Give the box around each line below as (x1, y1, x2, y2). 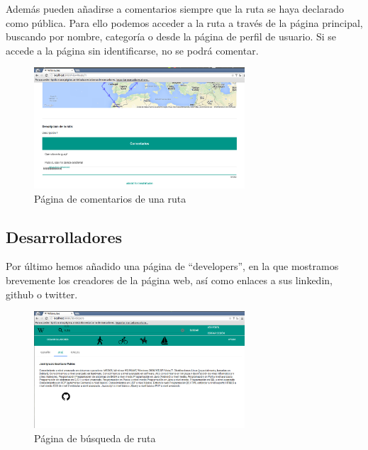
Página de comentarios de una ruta (34, 191, 186, 206)
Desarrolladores (6, 225, 123, 247)
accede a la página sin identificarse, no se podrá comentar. (6, 43, 259, 57)
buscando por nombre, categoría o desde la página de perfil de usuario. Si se (6, 29, 337, 44)
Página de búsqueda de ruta (34, 431, 156, 446)
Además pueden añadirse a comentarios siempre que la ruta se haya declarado (6, 1, 344, 16)
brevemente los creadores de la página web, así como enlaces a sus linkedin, (6, 273, 333, 288)
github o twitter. (6, 286, 78, 301)
